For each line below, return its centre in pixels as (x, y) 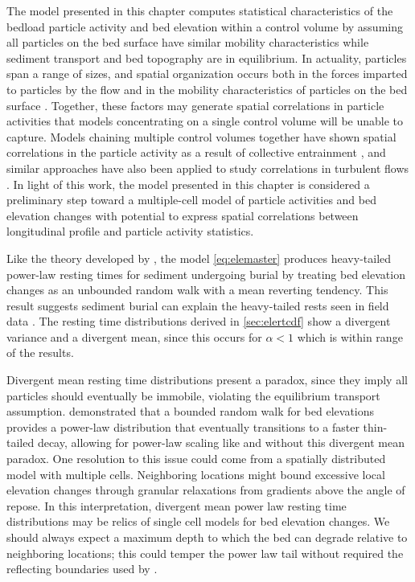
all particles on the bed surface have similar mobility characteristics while (188, 42)
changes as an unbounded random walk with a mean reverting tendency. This (197, 290)
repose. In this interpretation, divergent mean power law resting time (177, 505)
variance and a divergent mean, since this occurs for (134, 336)
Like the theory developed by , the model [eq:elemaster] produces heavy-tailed (199, 258)
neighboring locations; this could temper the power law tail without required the (205, 553)
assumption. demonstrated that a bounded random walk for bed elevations (191, 411)
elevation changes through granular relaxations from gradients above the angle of (206, 490)
